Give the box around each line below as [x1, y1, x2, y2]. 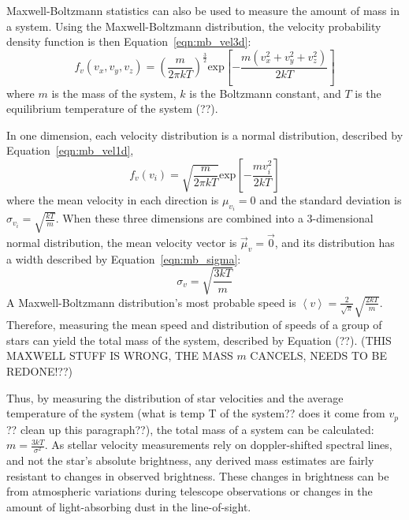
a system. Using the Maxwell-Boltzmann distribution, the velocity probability [6, 17, 381, 34]
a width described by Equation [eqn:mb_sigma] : [6, 250, 241, 267]
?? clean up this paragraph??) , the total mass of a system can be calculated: [6, 421, 374, 437]
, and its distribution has [274, 234, 395, 250]
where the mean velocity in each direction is [6, 192, 219, 208]
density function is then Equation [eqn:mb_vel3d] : [6, 33, 251, 50]
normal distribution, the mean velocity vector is [6, 234, 237, 250]
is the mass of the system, [51, 84, 177, 101]
